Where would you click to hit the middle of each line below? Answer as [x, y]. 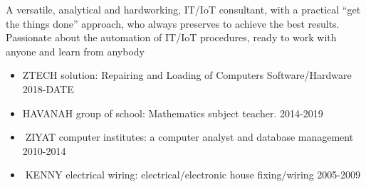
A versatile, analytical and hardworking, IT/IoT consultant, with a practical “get [183, 9]
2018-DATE [48, 89]
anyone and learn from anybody [75, 51]
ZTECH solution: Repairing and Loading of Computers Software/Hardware [187, 75]
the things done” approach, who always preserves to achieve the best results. [173, 23]
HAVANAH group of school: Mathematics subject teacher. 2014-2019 [173, 113]
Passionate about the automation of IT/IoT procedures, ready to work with [171, 37]
